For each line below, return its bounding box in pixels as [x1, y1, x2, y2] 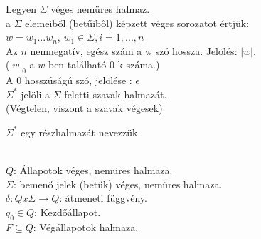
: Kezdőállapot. [34, 204, 101, 219]
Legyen [6, 1, 36, 16]
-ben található [45, 57, 107, 72]
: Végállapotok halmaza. [33, 219, 139, 234]
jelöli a [21, 86, 50, 101]
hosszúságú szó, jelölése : [24, 73, 132, 88]
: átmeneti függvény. [59, 190, 147, 205]
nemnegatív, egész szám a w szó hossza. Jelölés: [30, 43, 238, 58]
